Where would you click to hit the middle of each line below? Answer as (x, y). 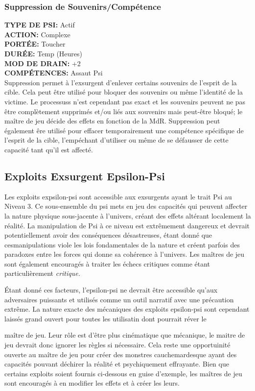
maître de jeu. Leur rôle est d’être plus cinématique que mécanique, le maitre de (125, 335)
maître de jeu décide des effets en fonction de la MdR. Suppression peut (112, 121)
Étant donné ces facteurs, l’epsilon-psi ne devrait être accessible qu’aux (111, 290)
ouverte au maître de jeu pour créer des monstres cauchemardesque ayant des (121, 354)
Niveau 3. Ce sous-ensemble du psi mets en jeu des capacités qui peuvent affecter (126, 206)
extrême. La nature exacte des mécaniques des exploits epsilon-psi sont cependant (127, 309)
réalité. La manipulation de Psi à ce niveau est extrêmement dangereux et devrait (127, 225)
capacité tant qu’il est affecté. (49, 149)
